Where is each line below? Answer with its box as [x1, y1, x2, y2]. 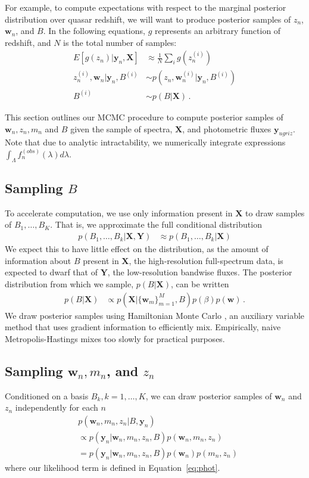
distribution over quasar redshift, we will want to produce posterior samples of [5, 13, 291, 25]
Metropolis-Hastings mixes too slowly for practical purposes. [5, 332, 225, 344]
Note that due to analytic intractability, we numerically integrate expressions [5, 136, 286, 148]
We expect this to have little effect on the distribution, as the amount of [5, 243, 269, 255]
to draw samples [245, 206, 305, 219]
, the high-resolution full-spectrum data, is [129, 254, 283, 266]
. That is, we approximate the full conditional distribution [50, 218, 262, 231]
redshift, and [5, 36, 51, 48]
